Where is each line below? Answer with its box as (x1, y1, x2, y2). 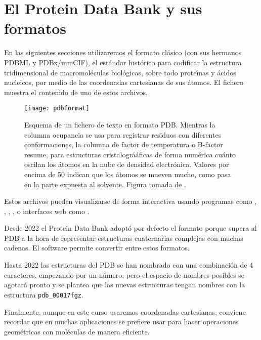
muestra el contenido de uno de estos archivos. (4, 87, 148, 97)
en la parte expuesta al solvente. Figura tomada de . (24, 179, 186, 189)
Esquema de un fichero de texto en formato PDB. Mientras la (24, 119, 215, 130)
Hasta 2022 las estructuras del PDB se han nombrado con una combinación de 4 (4, 260, 253, 270)
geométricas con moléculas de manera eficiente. (4, 326, 150, 336)
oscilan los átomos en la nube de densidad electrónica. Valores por (24, 159, 229, 169)
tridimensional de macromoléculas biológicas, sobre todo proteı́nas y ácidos (4, 67, 236, 77)
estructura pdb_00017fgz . (4, 289, 83, 300)
